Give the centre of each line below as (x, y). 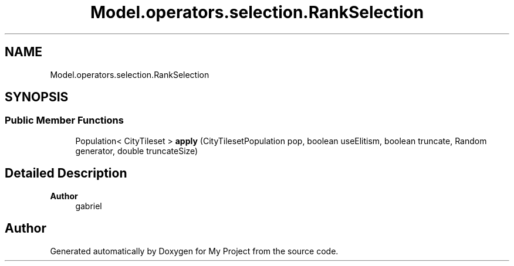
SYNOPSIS (37, 97)
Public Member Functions (64, 120)
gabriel (89, 206)
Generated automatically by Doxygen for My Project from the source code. (194, 251)
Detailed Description (66, 173)
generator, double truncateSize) (137, 151)
